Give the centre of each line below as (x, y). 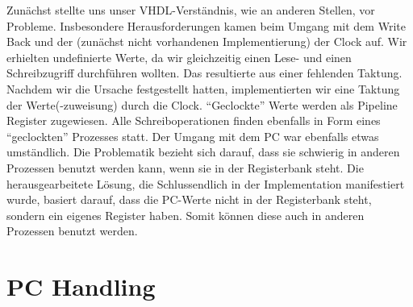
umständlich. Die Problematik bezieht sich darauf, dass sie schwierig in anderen (203, 152)
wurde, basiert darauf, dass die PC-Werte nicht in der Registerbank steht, (189, 199)
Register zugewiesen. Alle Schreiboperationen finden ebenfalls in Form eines (194, 120)
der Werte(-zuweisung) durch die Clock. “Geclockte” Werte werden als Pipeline (202, 104)
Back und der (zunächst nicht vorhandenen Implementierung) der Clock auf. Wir (207, 41)
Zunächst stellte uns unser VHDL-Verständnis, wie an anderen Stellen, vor (191, 10)
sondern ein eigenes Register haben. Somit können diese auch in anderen (186, 215)
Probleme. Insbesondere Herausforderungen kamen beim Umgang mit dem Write (206, 25)
